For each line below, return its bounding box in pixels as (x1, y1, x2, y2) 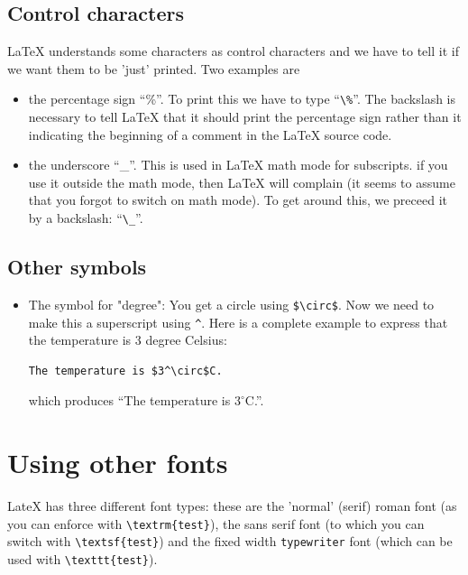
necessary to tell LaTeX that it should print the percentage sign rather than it (28, 107, 462, 126)
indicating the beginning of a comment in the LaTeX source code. (28, 125, 392, 144)
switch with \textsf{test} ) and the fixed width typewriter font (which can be (7, 532, 453, 551)
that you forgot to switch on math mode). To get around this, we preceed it (28, 190, 447, 209)
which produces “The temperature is (28, 391, 231, 410)
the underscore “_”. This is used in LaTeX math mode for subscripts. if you (28, 155, 448, 174)
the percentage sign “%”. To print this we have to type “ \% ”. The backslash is (28, 89, 456, 108)
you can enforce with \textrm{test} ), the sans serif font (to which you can (7, 514, 425, 533)
